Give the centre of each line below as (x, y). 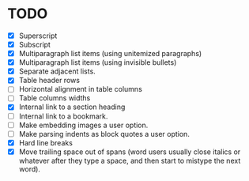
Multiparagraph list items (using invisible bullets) (98, 62)
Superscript (38, 36)
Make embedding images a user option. (83, 125)
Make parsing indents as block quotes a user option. (104, 134)
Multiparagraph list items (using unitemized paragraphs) (110, 54)
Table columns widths (55, 98)
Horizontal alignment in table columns (81, 89)
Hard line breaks (45, 142)
